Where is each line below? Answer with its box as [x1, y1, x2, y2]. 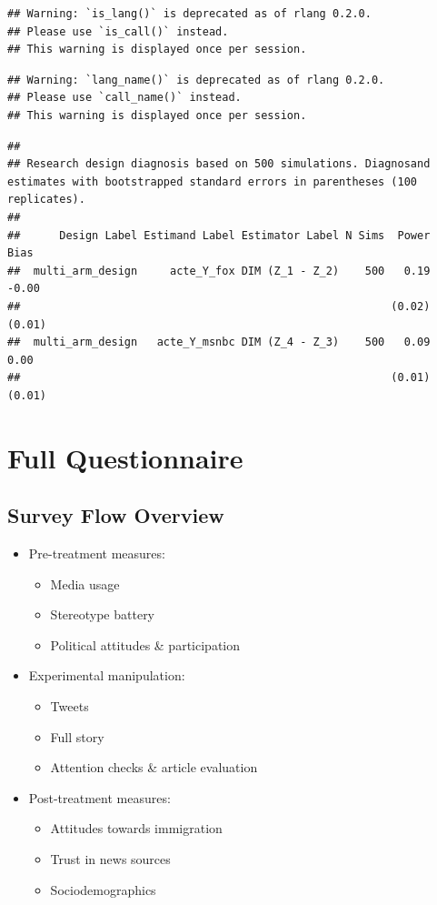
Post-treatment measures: [28, 788, 171, 807]
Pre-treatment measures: [28, 544, 165, 563]
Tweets [50, 697, 89, 716]
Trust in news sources [50, 849, 171, 868]
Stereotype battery [50, 605, 155, 624]
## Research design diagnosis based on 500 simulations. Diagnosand [7, 157, 431, 171]
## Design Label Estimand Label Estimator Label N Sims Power [7, 228, 431, 242]
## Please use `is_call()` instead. [7, 25, 229, 38]
